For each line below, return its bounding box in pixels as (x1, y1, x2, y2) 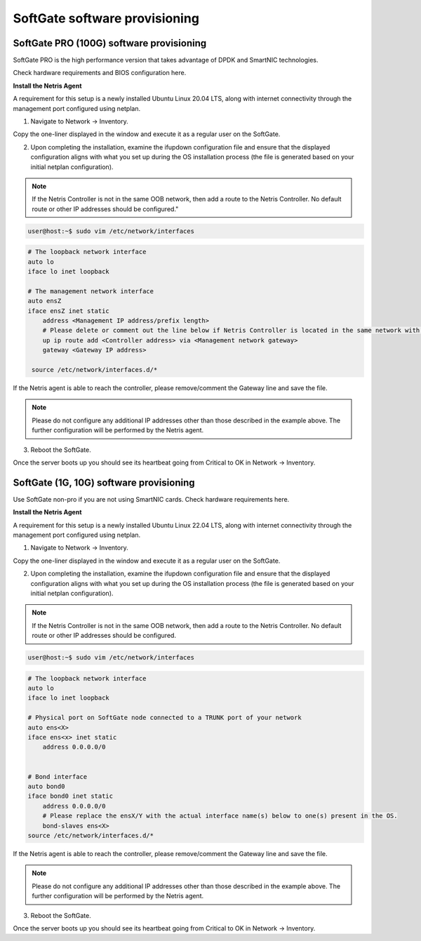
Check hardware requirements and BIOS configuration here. (13, 69, 187, 77)
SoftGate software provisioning (13, 11, 200, 26)
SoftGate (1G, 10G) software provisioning (13, 476, 195, 488)
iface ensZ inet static (27, 307, 110, 315)
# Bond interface (27, 773, 88, 780)
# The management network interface (27, 287, 154, 295)
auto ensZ (27, 297, 62, 305)
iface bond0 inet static (27, 792, 114, 800)
